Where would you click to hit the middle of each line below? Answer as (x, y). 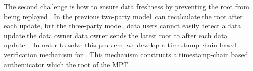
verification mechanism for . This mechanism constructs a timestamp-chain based (126, 54)
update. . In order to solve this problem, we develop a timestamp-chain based (120, 45)
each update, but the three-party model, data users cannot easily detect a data (123, 26)
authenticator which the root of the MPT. (67, 64)
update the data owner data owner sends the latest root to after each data (116, 35)
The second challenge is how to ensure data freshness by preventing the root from (126, 6)
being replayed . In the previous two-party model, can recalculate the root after (123, 16)
